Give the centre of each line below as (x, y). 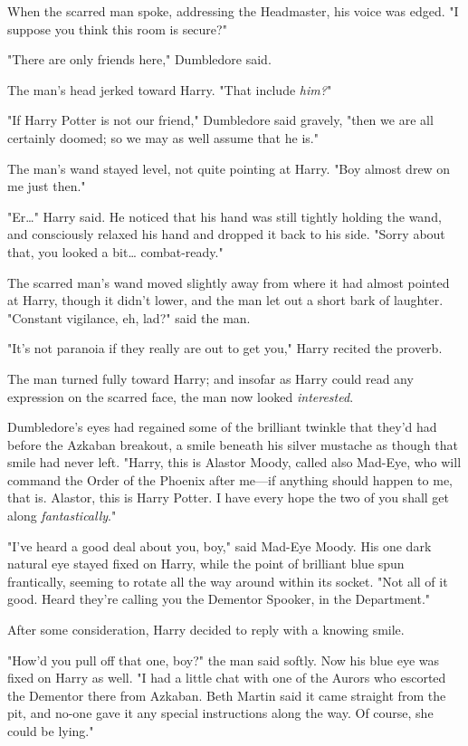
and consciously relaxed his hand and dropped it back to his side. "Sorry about (226, 234)
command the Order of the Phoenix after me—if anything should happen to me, (230, 479)
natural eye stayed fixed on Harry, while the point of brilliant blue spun (206, 564)
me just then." (47, 186)
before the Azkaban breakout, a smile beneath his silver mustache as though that (233, 444)
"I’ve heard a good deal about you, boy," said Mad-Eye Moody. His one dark (220, 545)
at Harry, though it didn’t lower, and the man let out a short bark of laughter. (225, 300)
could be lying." (51, 731)
